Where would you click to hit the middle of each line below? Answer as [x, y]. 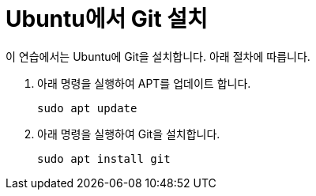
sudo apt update [87, 108]
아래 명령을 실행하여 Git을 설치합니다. [129, 134]
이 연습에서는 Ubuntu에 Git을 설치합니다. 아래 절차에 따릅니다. [158, 56]
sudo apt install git [104, 158]
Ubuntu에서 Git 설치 [107, 19]
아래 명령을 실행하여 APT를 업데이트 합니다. [144, 83]
